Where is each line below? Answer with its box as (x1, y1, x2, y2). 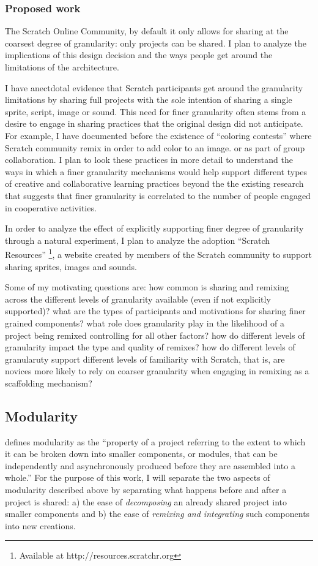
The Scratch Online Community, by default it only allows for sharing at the (5, 25, 289, 37)
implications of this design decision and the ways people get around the (5, 48, 273, 61)
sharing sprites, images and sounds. (5, 260, 137, 273)
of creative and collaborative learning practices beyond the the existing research (5, 177, 304, 190)
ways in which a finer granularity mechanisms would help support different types (5, 165, 308, 178)
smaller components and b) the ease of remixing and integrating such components (5, 507, 310, 520)
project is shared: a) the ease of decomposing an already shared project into (5, 495, 287, 508)
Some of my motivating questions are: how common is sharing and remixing (5, 281, 289, 293)
